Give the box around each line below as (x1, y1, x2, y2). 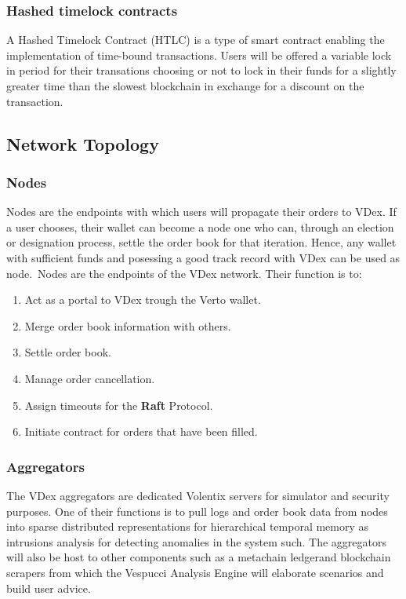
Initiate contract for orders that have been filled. (24, 423, 258, 440)
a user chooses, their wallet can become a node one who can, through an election (6, 218, 394, 235)
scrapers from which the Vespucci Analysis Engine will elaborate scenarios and (6, 564, 384, 580)
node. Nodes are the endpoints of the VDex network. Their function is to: (6, 265, 362, 281)
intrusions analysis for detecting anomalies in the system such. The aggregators (6, 533, 386, 550)
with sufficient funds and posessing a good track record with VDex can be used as (6, 249, 401, 265)
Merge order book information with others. (24, 317, 231, 334)
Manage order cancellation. (24, 370, 155, 386)
